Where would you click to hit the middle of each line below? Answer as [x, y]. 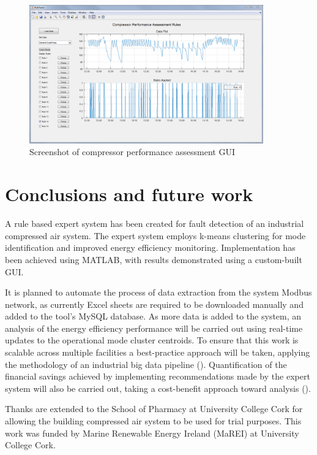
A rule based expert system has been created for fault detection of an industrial [155, 224]
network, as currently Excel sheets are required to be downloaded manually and [154, 304]
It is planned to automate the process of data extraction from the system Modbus [158, 292]
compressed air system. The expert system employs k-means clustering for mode [155, 235]
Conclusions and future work [129, 194]
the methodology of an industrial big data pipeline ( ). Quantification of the [146, 364]
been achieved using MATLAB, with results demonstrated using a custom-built [154, 259]
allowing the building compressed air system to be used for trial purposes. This [153, 421]
